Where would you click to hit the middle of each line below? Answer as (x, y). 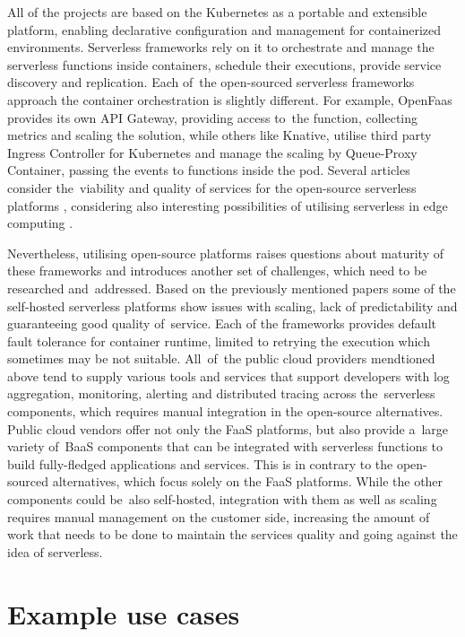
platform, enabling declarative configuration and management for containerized (224, 29)
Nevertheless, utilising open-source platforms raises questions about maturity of (226, 253)
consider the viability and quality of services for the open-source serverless (212, 187)
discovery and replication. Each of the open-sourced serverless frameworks (211, 82)
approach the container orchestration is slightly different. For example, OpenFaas (230, 99)
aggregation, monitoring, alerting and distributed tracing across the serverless (221, 393)
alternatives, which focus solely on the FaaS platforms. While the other (248, 481)
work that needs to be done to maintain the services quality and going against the (232, 534)
